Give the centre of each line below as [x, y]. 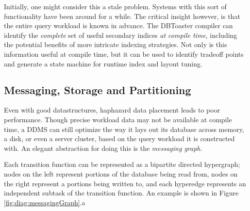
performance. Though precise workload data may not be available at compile [118, 119]
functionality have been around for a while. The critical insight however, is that [122, 16]
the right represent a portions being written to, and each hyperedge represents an [125, 183]
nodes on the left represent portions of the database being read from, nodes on [121, 173]
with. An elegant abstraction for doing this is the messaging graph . [103, 148]
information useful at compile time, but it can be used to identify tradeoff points [124, 54]
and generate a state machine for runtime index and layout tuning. [103, 63]
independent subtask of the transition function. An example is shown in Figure [121, 193]
